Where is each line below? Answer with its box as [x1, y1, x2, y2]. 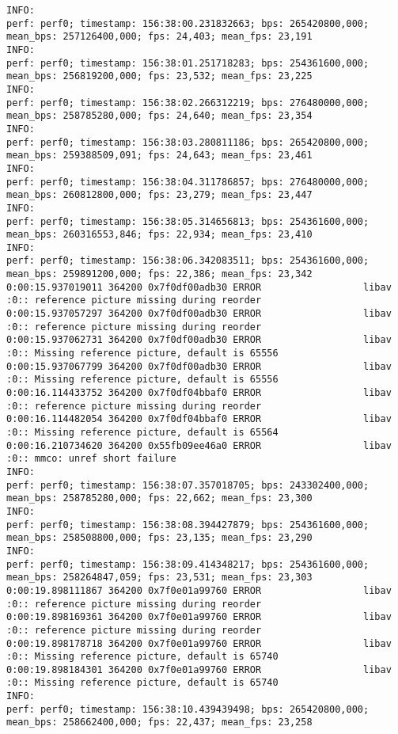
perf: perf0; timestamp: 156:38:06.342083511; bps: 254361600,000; [6, 255, 370, 267]
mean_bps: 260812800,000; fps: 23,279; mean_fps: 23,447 [6, 189, 313, 201]
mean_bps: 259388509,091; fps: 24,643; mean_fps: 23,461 [6, 150, 313, 162]
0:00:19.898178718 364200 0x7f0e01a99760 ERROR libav [6, 637, 392, 649]
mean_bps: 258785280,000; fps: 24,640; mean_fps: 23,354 [6, 110, 313, 122]
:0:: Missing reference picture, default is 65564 [6, 427, 279, 438]
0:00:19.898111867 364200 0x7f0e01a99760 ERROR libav [6, 584, 392, 596]
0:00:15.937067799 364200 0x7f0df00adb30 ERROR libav [6, 360, 392, 372]
